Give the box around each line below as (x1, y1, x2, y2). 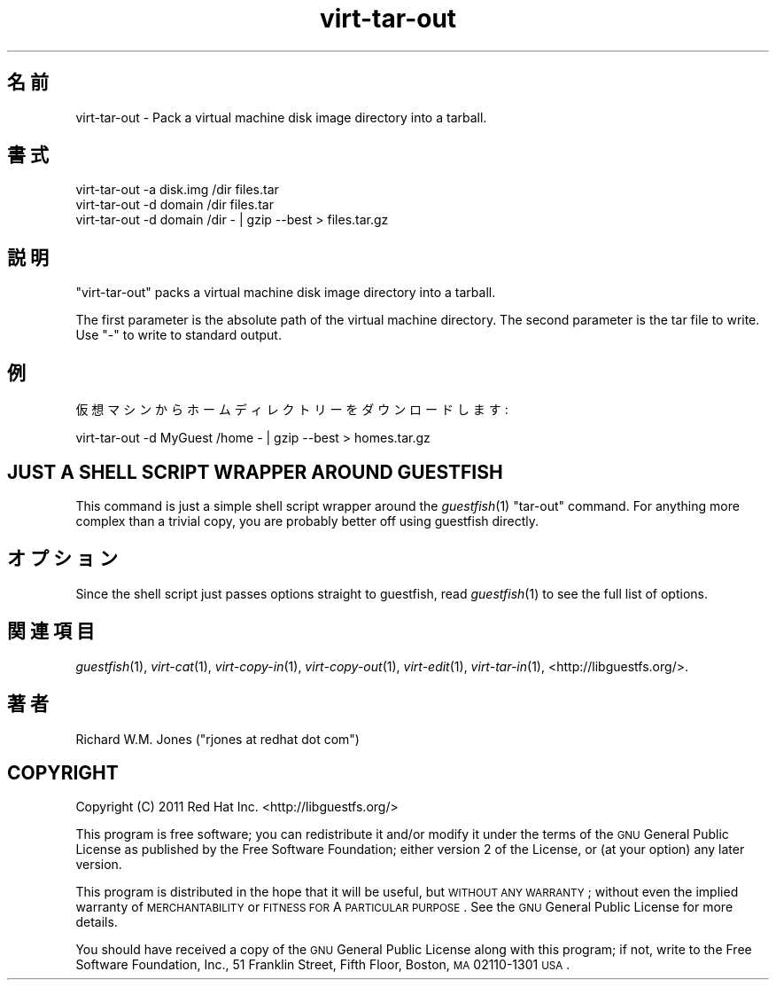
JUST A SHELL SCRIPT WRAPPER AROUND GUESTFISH (7, 460, 503, 483)
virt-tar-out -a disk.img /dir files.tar (75, 182, 279, 198)
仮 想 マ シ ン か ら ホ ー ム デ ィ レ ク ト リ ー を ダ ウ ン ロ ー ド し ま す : (75, 402, 508, 418)
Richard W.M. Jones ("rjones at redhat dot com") (75, 731, 360, 747)
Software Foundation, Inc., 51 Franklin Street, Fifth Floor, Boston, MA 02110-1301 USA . (75, 957, 570, 973)
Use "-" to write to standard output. (75, 327, 282, 343)
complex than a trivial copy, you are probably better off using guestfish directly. (75, 513, 539, 529)
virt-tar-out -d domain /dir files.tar (75, 197, 274, 213)
